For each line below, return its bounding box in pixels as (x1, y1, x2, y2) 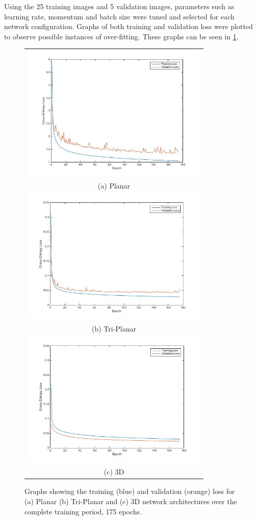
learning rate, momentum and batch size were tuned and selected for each (4, 11, 235, 21)
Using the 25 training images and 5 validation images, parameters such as (4, 1, 235, 11)
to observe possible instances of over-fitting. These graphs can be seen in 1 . (4, 31, 239, 41)
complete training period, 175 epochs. (24, 506, 142, 516)
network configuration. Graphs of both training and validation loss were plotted (4, 21, 253, 32)
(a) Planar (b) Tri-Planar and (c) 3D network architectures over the (24, 496, 237, 506)
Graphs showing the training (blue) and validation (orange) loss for (24, 486, 235, 497)
